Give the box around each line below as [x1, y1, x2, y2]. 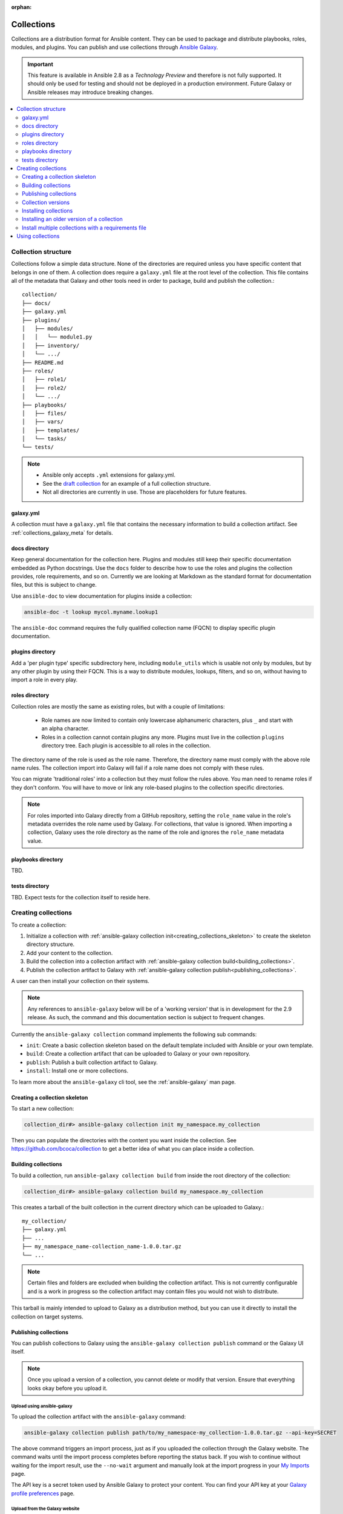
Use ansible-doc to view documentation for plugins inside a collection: [11, 592, 193, 600]
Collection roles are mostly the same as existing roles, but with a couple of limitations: [11, 702, 225, 710]
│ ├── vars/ [22, 418, 64, 425]
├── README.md [22, 359, 64, 366]
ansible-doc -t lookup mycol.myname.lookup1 [24, 609, 158, 615]
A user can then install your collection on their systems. [11, 977, 149, 985]
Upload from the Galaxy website [11, 1506, 80, 1512]
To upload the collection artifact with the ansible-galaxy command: [11, 1413, 186, 1420]
